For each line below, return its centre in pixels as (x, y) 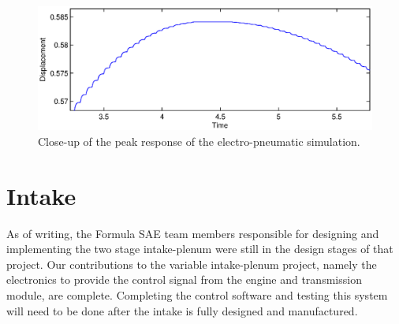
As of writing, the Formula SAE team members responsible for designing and (193, 233)
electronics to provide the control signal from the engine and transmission (184, 279)
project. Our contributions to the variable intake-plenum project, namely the (192, 264)
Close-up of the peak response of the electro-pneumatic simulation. (199, 141)
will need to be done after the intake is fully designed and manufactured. (182, 310)
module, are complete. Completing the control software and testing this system (197, 295)
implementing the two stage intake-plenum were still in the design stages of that (200, 249)
